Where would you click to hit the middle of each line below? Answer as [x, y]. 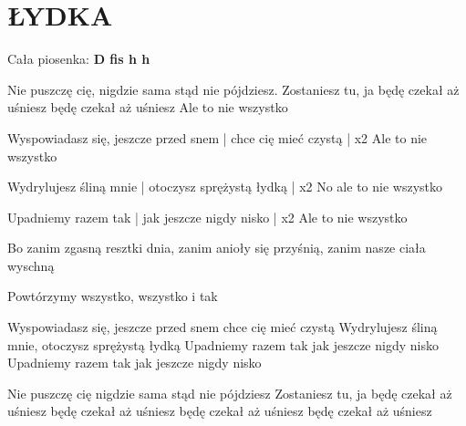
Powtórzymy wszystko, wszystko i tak [113, 296]
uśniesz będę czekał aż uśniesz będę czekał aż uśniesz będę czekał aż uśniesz [220, 411]
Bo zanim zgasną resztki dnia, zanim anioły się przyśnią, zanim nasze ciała [217, 248]
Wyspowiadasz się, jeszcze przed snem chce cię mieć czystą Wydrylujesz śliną [223, 327]
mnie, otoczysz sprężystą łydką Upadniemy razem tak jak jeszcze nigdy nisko [223, 344]
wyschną [31, 265]
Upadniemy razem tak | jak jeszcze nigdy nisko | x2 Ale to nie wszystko [207, 217]
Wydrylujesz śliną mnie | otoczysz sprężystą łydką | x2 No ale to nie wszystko [225, 187]
